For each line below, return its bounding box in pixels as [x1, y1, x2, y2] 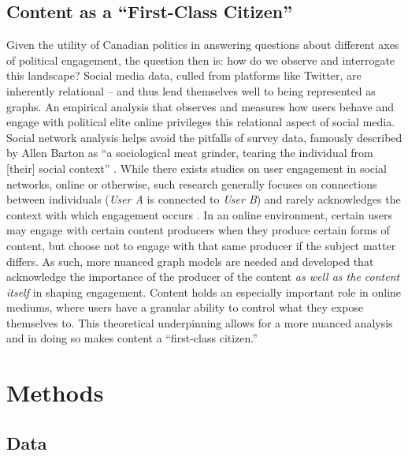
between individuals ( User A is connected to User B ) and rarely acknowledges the [6, 191, 401, 207]
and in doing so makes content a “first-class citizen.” [6, 330, 258, 346]
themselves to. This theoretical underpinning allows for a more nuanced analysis [6, 314, 393, 331]
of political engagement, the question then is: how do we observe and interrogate [6, 51, 395, 68]
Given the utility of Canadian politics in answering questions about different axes [6, 36, 399, 53]
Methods [6, 376, 104, 409]
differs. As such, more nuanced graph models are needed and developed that [6, 252, 374, 269]
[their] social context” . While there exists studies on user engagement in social [6, 159, 387, 176]
